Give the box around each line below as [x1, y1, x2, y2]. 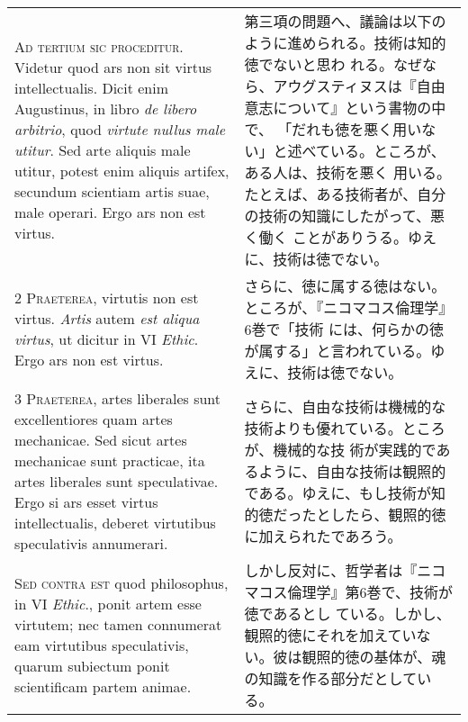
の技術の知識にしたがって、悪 [244, 205, 445, 226]
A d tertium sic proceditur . [14, 36, 184, 57]
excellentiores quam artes [14, 409, 173, 429]
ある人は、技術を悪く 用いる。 [244, 162, 451, 183]
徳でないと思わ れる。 [244, 54, 393, 75]
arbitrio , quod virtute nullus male [14, 119, 226, 140]
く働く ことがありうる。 [244, 227, 408, 248]
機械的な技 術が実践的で [273, 439, 436, 460]
